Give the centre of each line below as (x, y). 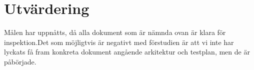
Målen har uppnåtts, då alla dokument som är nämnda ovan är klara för (115, 32)
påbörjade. (20, 61)
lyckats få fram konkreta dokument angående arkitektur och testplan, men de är (127, 52)
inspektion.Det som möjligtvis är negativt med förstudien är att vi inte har (119, 42)
